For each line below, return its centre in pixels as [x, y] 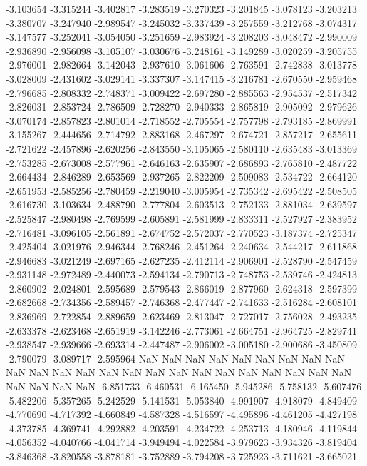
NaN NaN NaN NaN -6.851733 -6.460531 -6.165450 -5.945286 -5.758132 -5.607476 [184, 386]
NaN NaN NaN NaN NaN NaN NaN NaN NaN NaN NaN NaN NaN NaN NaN [179, 372]
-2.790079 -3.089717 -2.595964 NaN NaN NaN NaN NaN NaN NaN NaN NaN [175, 358]
